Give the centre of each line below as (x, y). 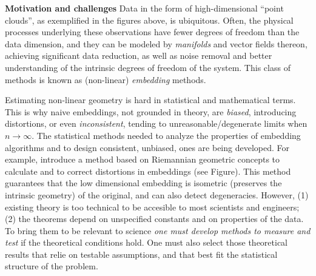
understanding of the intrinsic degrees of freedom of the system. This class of (148, 67)
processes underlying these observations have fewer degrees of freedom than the (152, 32)
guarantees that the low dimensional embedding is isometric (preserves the (143, 183)
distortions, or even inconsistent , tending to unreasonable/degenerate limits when (156, 123)
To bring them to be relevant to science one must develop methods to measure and (158, 230)
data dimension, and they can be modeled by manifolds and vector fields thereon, (156, 43)
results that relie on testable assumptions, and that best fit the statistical (141, 254)
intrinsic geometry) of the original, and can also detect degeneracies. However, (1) (157, 194)
